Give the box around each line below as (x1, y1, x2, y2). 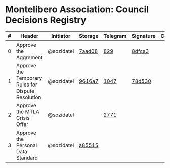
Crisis (16, 114, 30, 121)
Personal (16, 142, 37, 149)
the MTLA (16, 108, 39, 115)
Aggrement (16, 54, 43, 61)
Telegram (103, 32, 127, 39)
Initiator (51, 32, 71, 39)
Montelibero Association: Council (5, 4, 149, 15)
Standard (16, 154, 38, 161)
